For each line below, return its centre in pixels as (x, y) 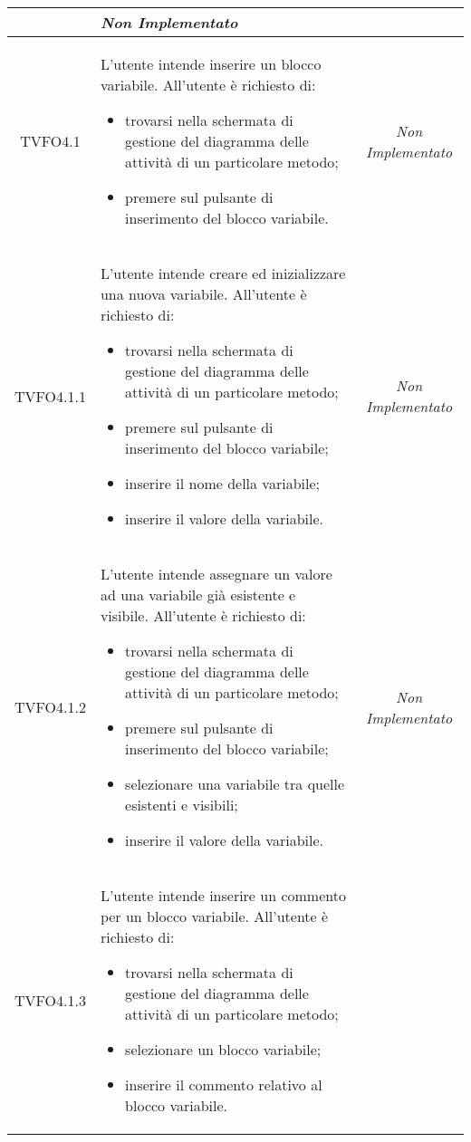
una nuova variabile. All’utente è (203, 294)
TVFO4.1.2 (50, 707)
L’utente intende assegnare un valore (216, 574)
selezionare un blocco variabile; (223, 1049)
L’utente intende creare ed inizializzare (223, 273)
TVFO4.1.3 (50, 1000)
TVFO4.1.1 (50, 396)
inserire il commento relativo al (224, 1084)
